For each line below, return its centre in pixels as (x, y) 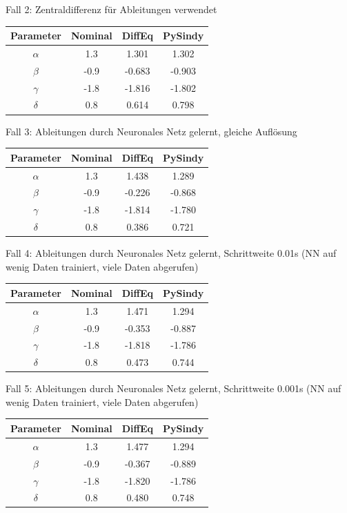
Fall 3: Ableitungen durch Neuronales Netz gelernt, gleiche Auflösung (151, 131)
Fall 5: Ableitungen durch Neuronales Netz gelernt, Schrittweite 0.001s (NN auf (173, 388)
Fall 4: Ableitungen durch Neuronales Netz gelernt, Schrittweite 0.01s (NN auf (171, 253)
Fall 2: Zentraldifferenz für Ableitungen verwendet (111, 9)
